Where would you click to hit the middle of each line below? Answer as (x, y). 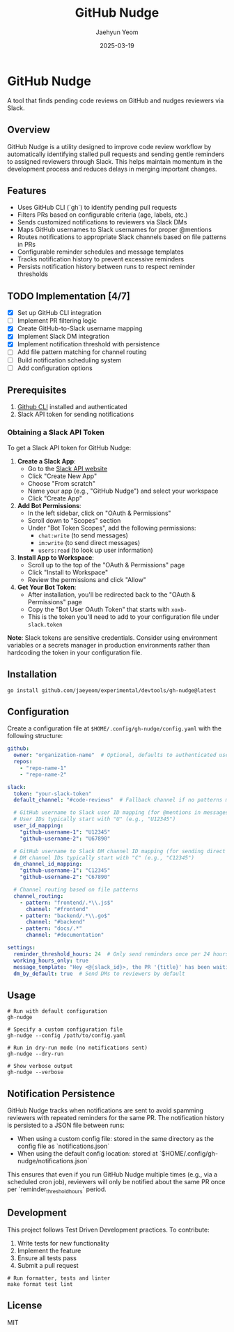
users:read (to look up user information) (95, 550)
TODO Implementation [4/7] (69, 296)
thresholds (33, 274)
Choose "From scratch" (62, 483)
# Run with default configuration (57, 1011)
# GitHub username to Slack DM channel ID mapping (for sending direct (120, 851)
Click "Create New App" (62, 476)
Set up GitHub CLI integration (60, 313)
